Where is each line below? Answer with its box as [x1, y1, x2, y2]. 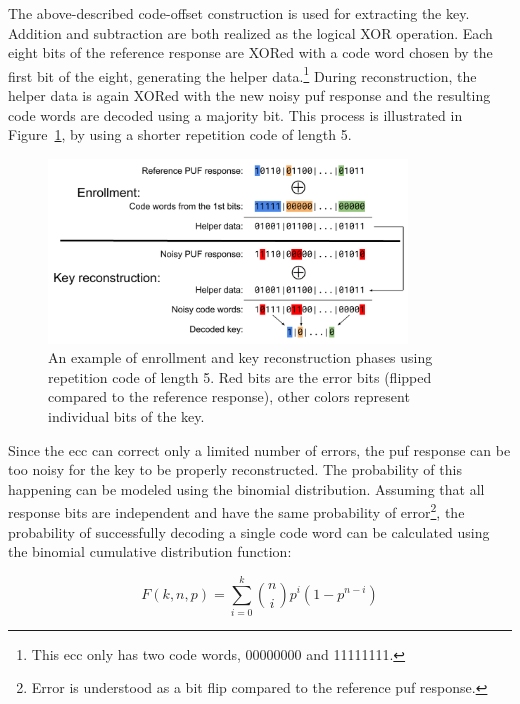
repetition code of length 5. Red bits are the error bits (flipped [48, 366, 432, 387]
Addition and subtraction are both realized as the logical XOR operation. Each [8, 22, 493, 43]
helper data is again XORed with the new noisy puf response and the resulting [8, 85, 491, 106]
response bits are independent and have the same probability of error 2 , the [8, 499, 465, 522]
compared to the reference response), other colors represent [48, 386, 410, 407]
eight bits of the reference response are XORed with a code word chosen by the [8, 42, 493, 63]
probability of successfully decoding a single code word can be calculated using [8, 521, 490, 542]
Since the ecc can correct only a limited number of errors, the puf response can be [8, 439, 511, 460]
